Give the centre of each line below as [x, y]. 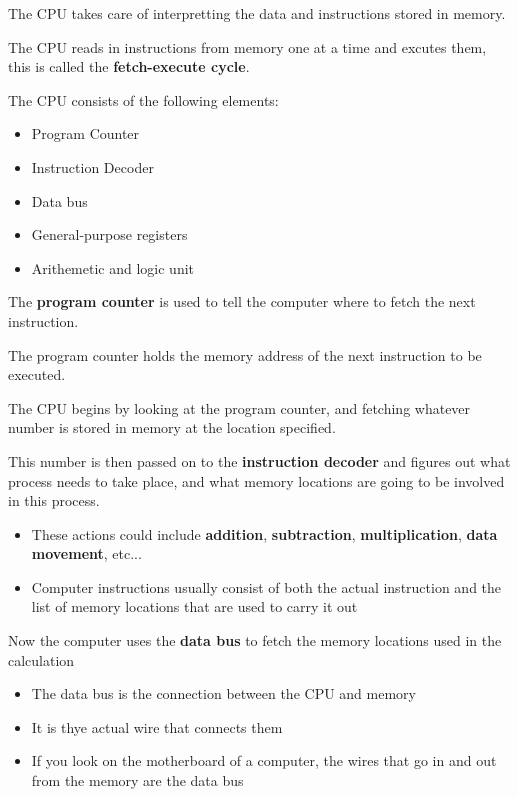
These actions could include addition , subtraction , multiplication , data [264, 533]
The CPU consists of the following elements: [143, 99]
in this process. [54, 500]
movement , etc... [86, 553]
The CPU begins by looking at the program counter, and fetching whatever [239, 407]
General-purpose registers [109, 234]
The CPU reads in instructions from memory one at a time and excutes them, [247, 46]
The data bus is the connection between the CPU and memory [223, 693]
